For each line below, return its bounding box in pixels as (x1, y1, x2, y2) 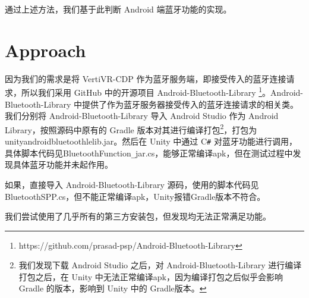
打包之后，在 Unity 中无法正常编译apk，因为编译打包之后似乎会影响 (18, 270, 283, 283)
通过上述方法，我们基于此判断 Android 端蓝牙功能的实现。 (5, 3, 232, 15)
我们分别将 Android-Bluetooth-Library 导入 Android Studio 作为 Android (5, 109, 279, 122)
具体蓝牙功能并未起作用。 (12, 158, 113, 171)
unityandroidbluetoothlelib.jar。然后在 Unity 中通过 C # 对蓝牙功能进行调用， (5, 135, 297, 147)
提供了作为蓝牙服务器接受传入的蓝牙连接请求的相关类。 (81, 98, 298, 110)
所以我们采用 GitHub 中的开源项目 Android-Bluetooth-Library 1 (21, 84, 263, 98)
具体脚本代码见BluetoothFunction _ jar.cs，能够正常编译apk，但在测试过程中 (5, 146, 293, 159)
